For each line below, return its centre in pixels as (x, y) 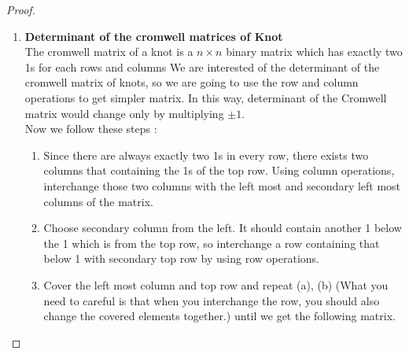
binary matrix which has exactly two (314, 52)
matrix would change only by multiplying (124, 113)
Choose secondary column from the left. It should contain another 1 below (223, 228)
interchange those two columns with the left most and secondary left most (222, 185)
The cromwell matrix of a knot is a (109, 52)
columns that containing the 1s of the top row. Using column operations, (219, 170)
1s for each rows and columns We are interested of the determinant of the (202, 66)
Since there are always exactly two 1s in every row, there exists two (206, 155)
